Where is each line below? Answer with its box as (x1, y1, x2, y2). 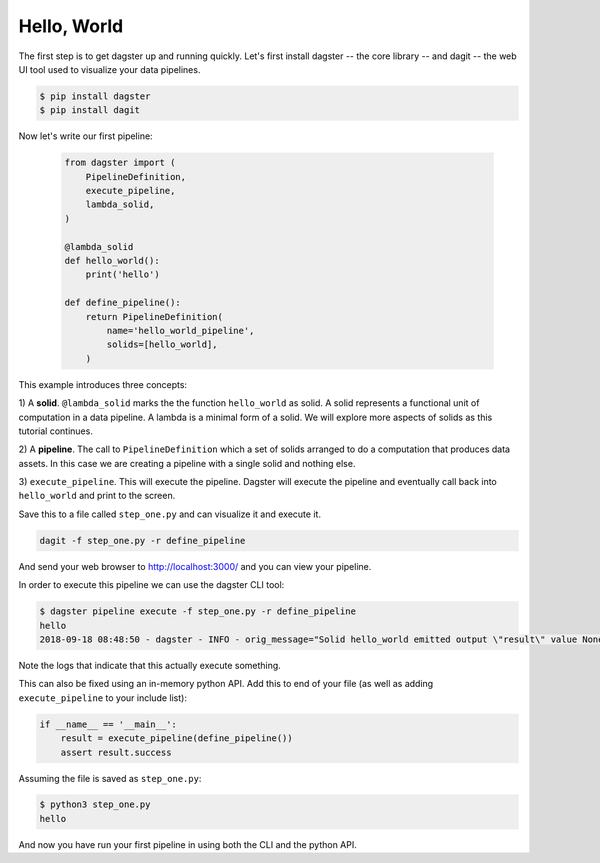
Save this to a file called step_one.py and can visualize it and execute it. (18, 508, 322, 520)
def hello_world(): (64, 255, 160, 267)
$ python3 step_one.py (39, 799, 151, 810)
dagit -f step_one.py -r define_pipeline (39, 535, 246, 546)
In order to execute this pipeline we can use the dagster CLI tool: (18, 579, 285, 591)
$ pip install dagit (39, 105, 140, 116)
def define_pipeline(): (64, 297, 182, 309)
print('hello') (85, 269, 160, 280)
